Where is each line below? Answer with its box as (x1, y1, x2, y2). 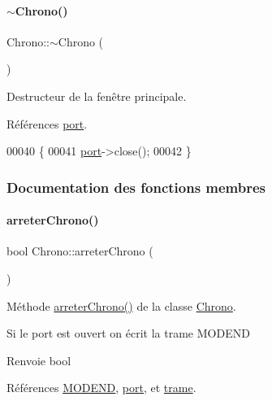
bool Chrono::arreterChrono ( (6, 242, 153, 259)
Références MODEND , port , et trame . (6, 379, 196, 396)
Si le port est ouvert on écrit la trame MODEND (6, 325, 250, 342)
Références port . (6, 115, 88, 132)
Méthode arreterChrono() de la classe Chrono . (6, 297, 236, 314)
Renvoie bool (6, 351, 71, 368)
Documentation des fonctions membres (6, 177, 266, 197)
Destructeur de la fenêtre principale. (6, 87, 187, 104)
